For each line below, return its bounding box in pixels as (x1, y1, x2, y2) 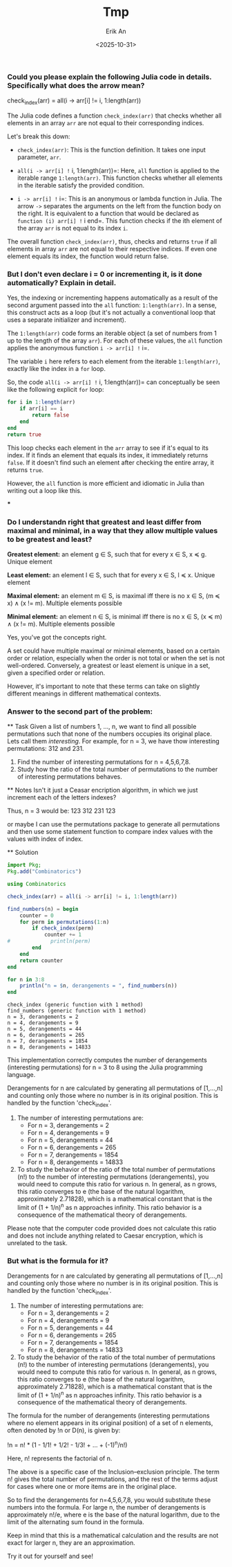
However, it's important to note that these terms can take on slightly (7, 682, 200, 690)
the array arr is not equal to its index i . (17, 224, 128, 233)
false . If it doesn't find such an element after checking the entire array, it (7, 458, 214, 467)
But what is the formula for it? (7, 1256, 108, 1265)
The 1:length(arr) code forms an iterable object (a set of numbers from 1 (7, 329, 217, 338)
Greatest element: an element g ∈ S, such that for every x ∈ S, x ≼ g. (7, 550, 207, 558)
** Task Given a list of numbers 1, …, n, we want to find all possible (7, 723, 197, 731)
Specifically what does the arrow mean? (7, 80, 145, 90)
